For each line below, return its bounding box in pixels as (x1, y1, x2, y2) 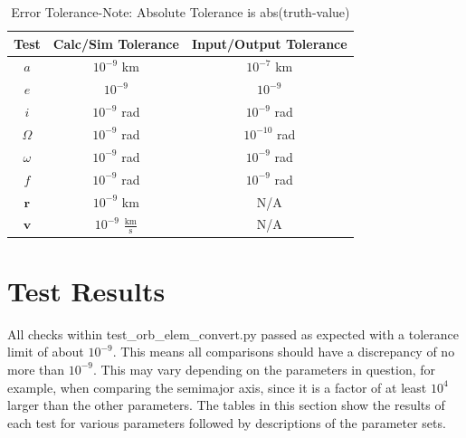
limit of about (7, 342, 84, 361)
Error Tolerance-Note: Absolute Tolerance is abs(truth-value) (11, 3, 350, 21)
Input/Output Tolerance (191, 33, 347, 52)
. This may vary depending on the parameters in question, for (93, 359, 436, 378)
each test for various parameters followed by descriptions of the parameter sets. (7, 413, 446, 432)
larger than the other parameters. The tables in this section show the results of (7, 395, 445, 414)
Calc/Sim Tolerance (52, 33, 179, 52)
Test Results (7, 271, 166, 309)
